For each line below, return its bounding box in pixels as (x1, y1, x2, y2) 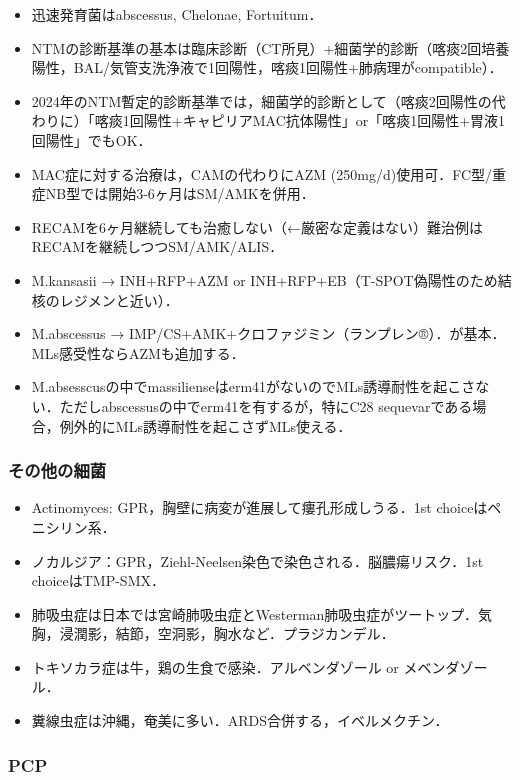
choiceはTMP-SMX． (31, 570, 165, 591)
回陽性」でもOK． (31, 129, 152, 150)
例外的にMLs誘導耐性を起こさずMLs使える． (59, 415, 352, 436)
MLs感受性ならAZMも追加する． (31, 342, 245, 363)
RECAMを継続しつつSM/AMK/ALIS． (31, 236, 284, 257)
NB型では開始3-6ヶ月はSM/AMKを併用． (45, 183, 315, 204)
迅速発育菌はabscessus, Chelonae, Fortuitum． (31, 4, 323, 24)
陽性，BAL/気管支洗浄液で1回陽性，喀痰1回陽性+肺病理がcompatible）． (31, 57, 503, 78)
